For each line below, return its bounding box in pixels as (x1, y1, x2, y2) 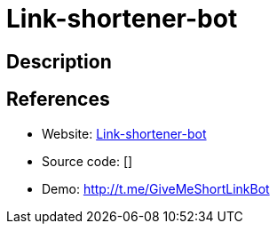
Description (6, 50, 112, 73)
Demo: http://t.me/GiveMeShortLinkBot (42, 180, 270, 196)
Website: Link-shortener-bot (42, 125, 207, 141)
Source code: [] (42, 153, 133, 169)
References (6, 88, 110, 111)
